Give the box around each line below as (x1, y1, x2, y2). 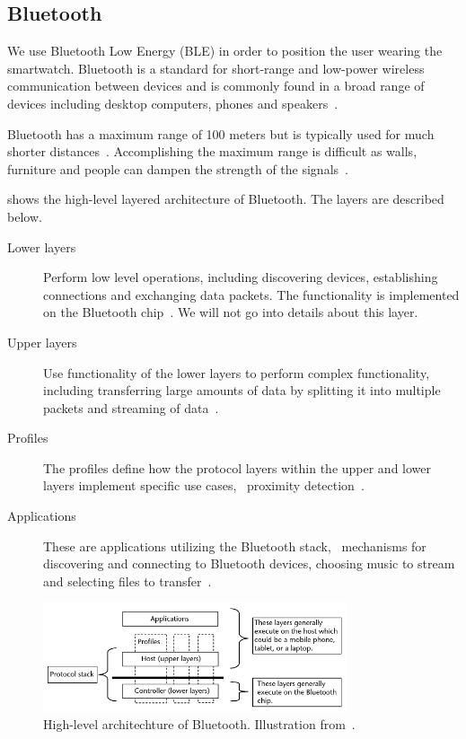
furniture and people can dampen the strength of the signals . (7, 159, 348, 178)
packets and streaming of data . (43, 398, 219, 417)
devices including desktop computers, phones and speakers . (7, 93, 339, 112)
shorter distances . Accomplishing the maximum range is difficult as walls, (7, 142, 418, 161)
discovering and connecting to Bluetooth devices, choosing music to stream (43, 554, 455, 573)
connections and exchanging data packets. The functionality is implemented (43, 285, 460, 304)
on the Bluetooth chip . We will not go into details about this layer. (43, 303, 418, 321)
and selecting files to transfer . (43, 571, 212, 590)
